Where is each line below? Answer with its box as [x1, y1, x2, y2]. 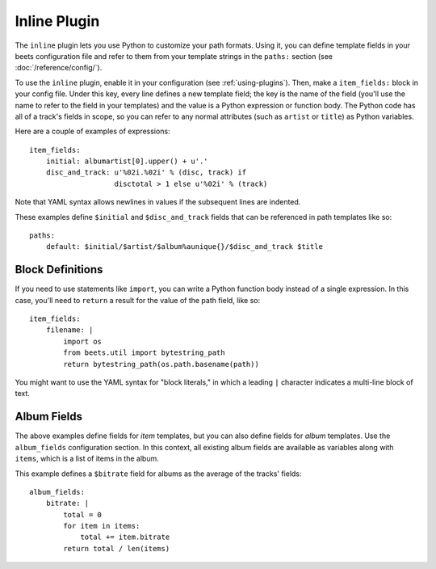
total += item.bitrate [80, 533, 170, 542]
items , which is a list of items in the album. [15, 453, 159, 464]
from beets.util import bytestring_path [63, 348, 225, 357]
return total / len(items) [63, 544, 170, 553]
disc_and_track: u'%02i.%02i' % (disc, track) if [45, 168, 246, 177]
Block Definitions [15, 263, 103, 276]
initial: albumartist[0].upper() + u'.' [45, 157, 209, 166]
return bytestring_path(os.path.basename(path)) [63, 360, 260, 369]
